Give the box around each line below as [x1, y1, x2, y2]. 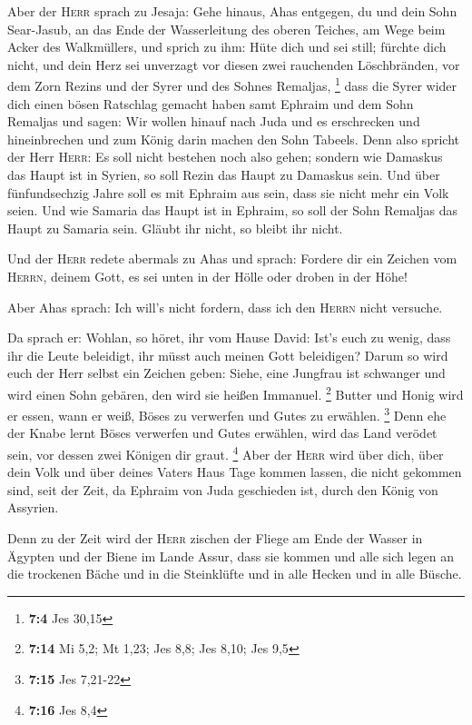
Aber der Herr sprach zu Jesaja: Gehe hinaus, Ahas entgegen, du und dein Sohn [7, 2, 457, 20]
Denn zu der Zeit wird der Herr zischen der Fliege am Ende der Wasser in [7, 529, 423, 548]
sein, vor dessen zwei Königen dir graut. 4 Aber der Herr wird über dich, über [7, 442, 444, 463]
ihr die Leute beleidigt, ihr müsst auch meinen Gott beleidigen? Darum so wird [7, 345, 448, 364]
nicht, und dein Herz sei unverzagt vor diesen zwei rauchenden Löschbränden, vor [7, 55, 460, 74]
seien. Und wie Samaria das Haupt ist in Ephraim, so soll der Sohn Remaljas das [7, 201, 458, 220]
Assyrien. [7, 498, 59, 517]
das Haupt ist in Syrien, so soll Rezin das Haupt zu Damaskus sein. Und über [7, 165, 440, 184]
